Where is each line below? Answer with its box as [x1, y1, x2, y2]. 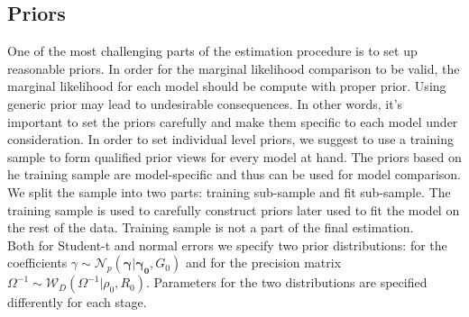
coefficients [7, 253, 68, 272]
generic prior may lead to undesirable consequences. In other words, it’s [7, 94, 403, 113]
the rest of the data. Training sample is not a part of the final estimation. [7, 218, 414, 237]
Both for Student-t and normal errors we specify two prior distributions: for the [7, 235, 447, 254]
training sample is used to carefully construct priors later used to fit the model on [7, 200, 460, 219]
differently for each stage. [7, 293, 147, 312]
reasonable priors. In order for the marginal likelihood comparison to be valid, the [7, 59, 460, 77]
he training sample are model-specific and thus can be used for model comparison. [7, 165, 461, 184]
